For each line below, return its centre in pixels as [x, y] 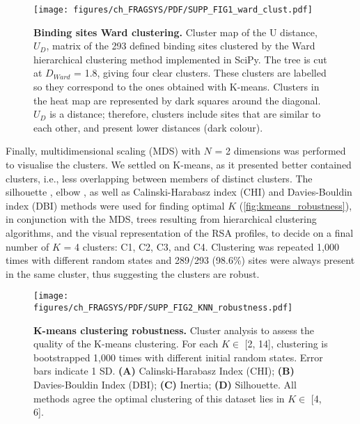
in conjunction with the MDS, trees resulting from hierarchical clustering [161, 219]
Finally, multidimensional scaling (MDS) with [103, 151]
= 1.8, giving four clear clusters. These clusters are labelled [200, 73]
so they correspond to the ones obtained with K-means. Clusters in [177, 87]
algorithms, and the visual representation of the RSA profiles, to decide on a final [180, 232]
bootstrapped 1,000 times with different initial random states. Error [178, 357]
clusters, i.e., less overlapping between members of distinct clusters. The [159, 178]
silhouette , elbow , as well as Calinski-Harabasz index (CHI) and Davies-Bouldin [179, 192]
